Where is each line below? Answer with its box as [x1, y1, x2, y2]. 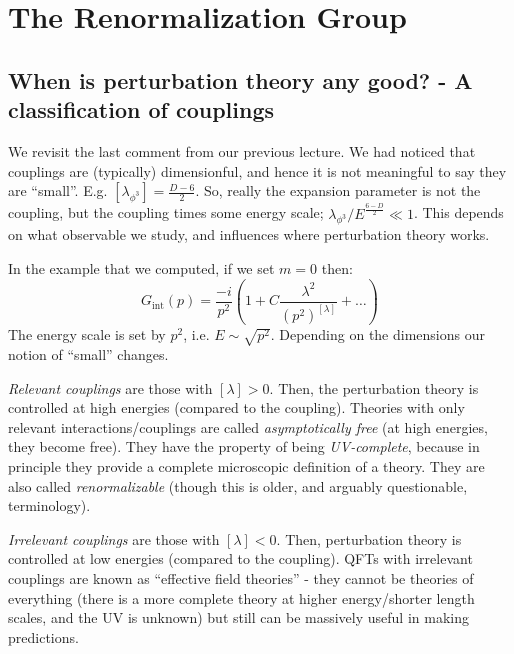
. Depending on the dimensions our [270, 324, 485, 345]
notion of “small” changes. [8, 344, 169, 364]
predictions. [8, 626, 79, 647]
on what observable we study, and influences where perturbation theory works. [8, 224, 490, 245]
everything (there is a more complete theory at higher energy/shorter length [8, 587, 475, 608]
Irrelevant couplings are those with [8, 528, 220, 549]
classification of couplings [8, 94, 275, 125]
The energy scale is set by [8, 324, 166, 345]
